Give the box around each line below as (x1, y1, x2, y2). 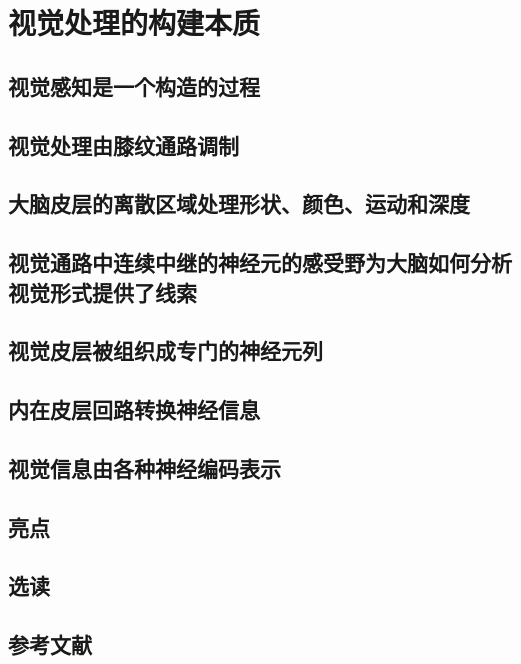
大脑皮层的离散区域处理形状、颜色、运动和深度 (8, 188, 470, 219)
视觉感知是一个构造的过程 (8, 70, 260, 101)
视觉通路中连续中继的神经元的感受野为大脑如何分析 (8, 247, 512, 278)
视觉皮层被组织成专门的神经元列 (8, 335, 323, 366)
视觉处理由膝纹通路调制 (8, 129, 239, 160)
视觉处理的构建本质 (8, 2, 261, 43)
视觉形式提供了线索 (8, 276, 197, 307)
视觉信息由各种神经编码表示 (8, 452, 281, 483)
